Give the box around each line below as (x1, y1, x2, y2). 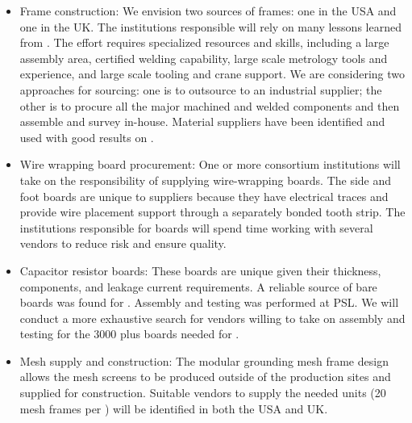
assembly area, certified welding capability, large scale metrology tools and (19, 49, 388, 66)
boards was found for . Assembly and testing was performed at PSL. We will (19, 294, 399, 311)
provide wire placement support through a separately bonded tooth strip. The (19, 203, 406, 220)
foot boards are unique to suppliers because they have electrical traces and (19, 187, 389, 204)
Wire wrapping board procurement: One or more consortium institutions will (19, 156, 401, 173)
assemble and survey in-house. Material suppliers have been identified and (19, 113, 385, 130)
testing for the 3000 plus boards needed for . (19, 325, 239, 342)
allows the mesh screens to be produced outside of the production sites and (19, 368, 391, 385)
